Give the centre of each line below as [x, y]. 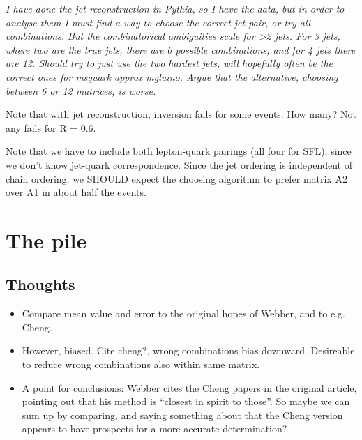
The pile [46, 240]
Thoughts [40, 284]
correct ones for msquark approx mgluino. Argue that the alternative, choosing [172, 76]
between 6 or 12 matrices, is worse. [81, 90]
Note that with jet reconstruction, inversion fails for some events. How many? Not [181, 114]
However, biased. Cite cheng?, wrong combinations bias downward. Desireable [188, 350]
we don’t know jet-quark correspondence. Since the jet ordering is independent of [179, 164]
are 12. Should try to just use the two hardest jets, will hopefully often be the [169, 63]
